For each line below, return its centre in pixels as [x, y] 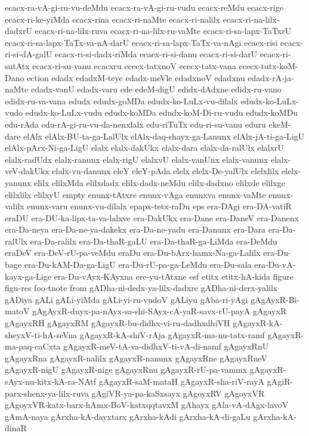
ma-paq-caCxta [33, 346]
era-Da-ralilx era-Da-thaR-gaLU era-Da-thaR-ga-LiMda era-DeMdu [154, 241]
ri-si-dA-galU [29, 54]
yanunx [18, 182]
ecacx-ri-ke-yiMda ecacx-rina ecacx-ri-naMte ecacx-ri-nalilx [113, 19]
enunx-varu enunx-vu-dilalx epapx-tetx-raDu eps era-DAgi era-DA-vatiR [159, 206]
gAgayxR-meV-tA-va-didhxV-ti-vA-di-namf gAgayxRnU [166, 346]
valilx [15, 206]
